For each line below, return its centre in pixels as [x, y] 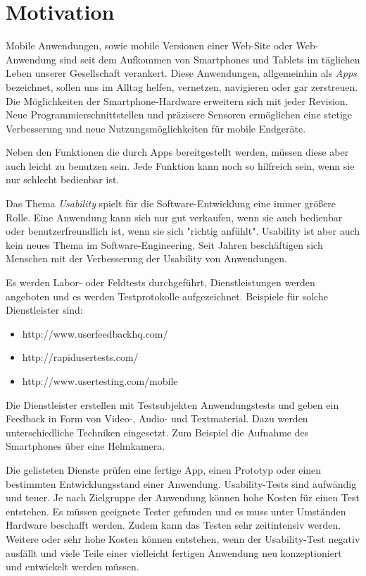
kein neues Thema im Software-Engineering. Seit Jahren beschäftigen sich [164, 244]
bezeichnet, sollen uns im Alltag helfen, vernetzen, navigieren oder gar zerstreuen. [182, 86]
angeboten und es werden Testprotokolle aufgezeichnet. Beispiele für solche [167, 296]
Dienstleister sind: [44, 310]
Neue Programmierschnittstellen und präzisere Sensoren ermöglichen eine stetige [179, 115]
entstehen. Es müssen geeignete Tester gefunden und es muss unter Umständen [176, 511]
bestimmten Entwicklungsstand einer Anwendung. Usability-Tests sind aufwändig [181, 483]
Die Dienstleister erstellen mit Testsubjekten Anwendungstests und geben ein [172, 404]
